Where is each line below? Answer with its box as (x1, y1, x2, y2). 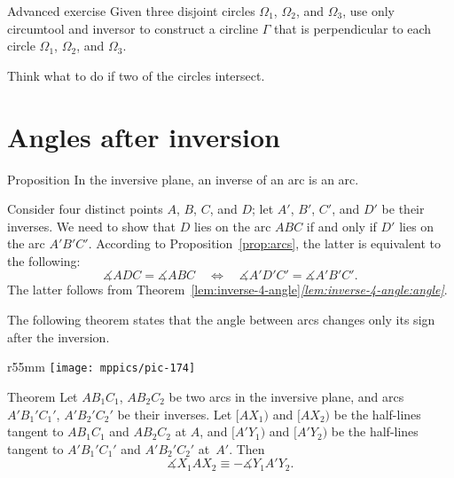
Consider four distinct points (7, 200, 163, 218)
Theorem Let (7, 387, 78, 405)
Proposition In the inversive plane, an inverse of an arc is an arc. (7, 169, 359, 188)
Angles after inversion (7, 118, 280, 154)
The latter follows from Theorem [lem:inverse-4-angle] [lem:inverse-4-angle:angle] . (7, 280, 448, 299)
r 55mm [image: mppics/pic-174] (7, 357, 196, 376)
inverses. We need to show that (7, 216, 176, 235)
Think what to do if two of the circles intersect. (7, 66, 265, 84)
